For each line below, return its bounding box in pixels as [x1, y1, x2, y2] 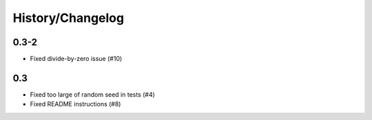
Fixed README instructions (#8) [30, 100, 121, 108]
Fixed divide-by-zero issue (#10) [30, 55, 123, 63]
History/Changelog [12, 10, 124, 25]
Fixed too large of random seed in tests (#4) [30, 90, 155, 99]
